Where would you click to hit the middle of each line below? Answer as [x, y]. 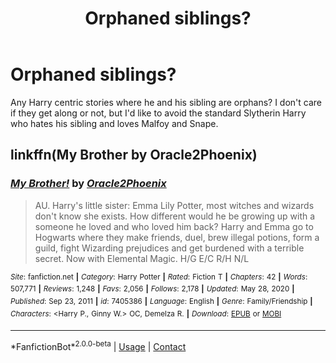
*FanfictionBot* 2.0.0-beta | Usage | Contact [98, 345]
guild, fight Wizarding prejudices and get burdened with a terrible [169, 248]
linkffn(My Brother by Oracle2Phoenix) [134, 155]
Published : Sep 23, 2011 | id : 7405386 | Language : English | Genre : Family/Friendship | [161, 301]
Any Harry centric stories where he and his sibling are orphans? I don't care [166, 102]
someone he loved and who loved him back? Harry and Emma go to [174, 226]
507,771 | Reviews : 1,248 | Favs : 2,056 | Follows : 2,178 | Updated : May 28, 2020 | [152, 289]
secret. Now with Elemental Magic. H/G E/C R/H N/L [142, 258]
